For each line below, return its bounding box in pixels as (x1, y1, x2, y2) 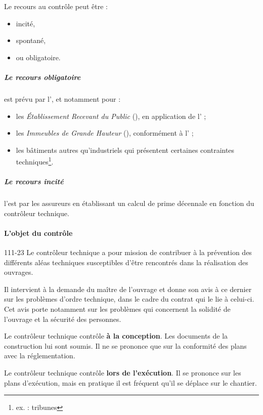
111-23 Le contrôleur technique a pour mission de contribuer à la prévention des (4, 247, 252, 258)
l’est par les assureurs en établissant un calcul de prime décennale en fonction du (4, 198, 254, 209)
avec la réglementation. (4, 350, 75, 361)
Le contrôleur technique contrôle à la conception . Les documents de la (4, 330, 228, 341)
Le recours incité (4, 176, 64, 187)
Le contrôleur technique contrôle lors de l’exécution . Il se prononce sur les (4, 367, 241, 378)
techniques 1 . (16, 155, 54, 167)
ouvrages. (4, 267, 33, 277)
